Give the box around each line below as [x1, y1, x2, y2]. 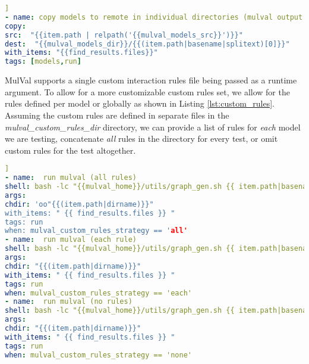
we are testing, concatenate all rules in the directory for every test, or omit [5, 132, 278, 145]
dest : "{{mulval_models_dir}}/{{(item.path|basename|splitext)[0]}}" [5, 39, 290, 48]
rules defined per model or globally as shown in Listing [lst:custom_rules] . [5, 97, 275, 110]
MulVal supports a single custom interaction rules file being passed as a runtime [5, 74, 297, 86]
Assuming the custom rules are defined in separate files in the [5, 108, 229, 121]
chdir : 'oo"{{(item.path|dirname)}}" [5, 200, 154, 209]
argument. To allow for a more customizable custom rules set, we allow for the [5, 85, 290, 98]
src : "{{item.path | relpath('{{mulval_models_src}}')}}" [5, 30, 243, 39]
